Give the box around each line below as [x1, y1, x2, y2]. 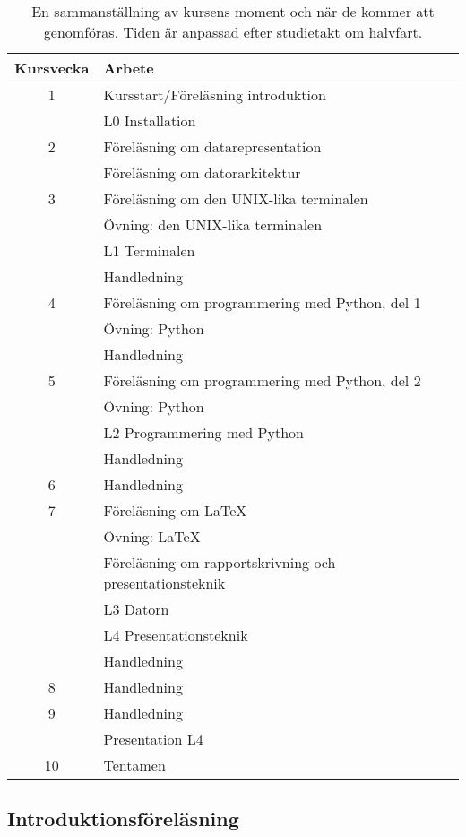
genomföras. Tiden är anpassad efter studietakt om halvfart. [43, 22, 423, 42]
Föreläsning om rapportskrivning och [103, 552, 336, 573]
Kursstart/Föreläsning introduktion [103, 84, 326, 105]
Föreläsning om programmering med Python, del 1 [103, 292, 421, 313]
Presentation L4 [103, 729, 203, 749]
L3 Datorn [103, 599, 169, 619]
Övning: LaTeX [103, 526, 201, 547]
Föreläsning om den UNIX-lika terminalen [103, 188, 368, 209]
